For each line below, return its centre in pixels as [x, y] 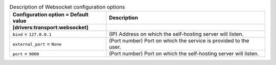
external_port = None [37, 44]
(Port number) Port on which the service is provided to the [179, 41]
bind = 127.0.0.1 [32, 34]
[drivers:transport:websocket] [51, 28]
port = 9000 [26, 54]
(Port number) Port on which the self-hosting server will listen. [184, 54]
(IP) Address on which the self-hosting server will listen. [176, 34]
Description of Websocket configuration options [67, 7]
